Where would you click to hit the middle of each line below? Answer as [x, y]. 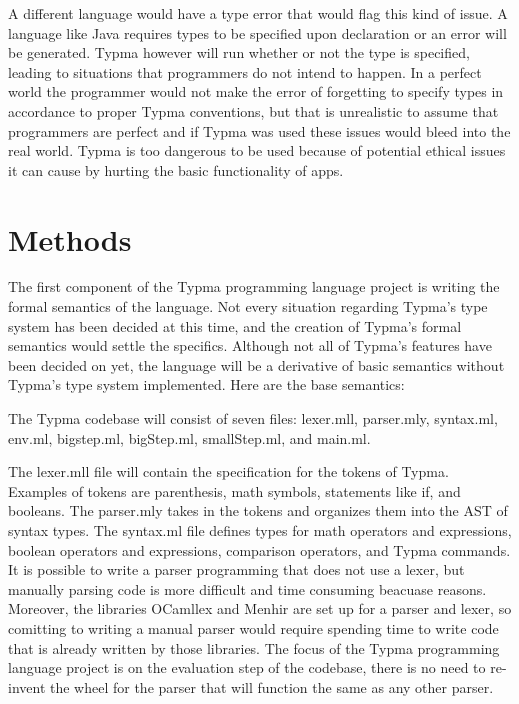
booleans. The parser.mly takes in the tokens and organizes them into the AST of [258, 510]
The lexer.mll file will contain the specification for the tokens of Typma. [228, 471]
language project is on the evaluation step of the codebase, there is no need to [247, 667]
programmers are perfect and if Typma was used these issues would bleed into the [259, 130]
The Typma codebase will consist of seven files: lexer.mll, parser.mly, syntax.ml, [253, 418]
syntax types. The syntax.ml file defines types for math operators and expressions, [260, 530]
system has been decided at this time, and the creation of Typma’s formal [235, 325]
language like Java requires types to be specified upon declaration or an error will [257, 32]
